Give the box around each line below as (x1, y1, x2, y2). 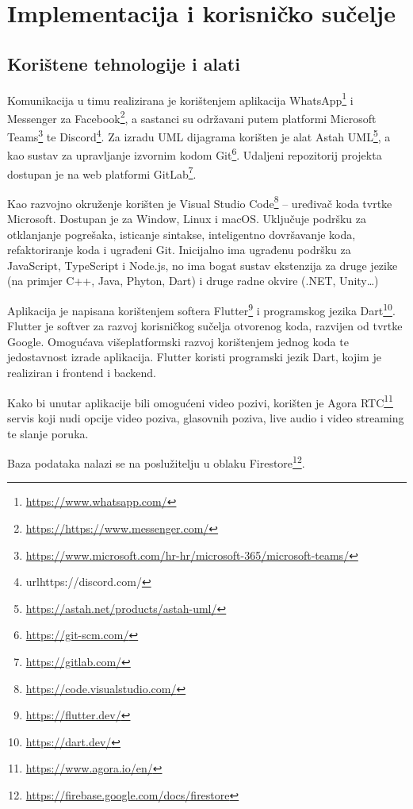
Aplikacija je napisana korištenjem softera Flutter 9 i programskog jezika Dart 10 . (7, 300, 396, 318)
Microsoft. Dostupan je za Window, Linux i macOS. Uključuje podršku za (7, 210, 367, 227)
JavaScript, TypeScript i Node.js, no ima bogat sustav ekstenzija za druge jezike (7, 256, 398, 273)
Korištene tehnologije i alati (7, 51, 240, 75)
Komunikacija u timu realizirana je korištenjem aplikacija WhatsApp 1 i (7, 89, 354, 108)
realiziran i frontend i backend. (7, 364, 156, 381)
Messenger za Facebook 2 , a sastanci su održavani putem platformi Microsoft (7, 107, 377, 126)
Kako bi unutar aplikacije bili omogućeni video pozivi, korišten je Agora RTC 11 (7, 391, 393, 410)
